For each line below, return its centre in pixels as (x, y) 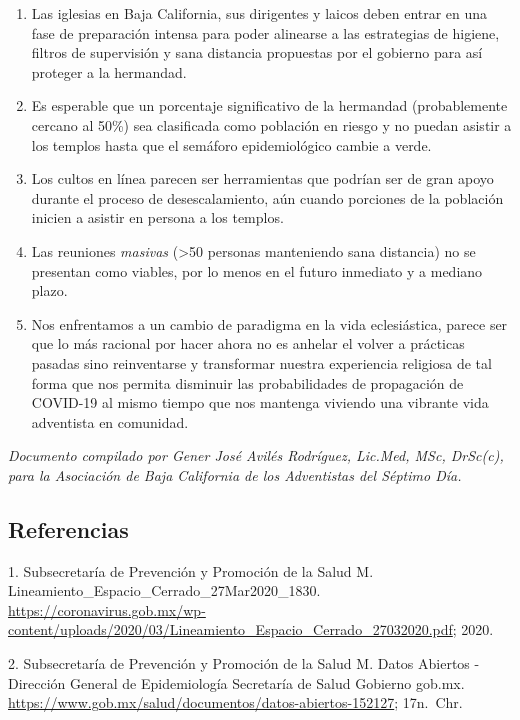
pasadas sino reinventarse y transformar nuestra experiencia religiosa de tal (261, 362)
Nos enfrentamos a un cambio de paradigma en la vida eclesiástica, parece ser (269, 323)
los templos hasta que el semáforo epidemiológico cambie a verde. (231, 144)
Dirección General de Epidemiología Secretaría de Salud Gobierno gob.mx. (236, 682)
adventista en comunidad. (110, 421)
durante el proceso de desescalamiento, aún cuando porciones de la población (267, 197)
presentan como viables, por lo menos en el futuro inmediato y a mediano (257, 270)
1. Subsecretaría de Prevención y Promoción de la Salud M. (191, 570)
